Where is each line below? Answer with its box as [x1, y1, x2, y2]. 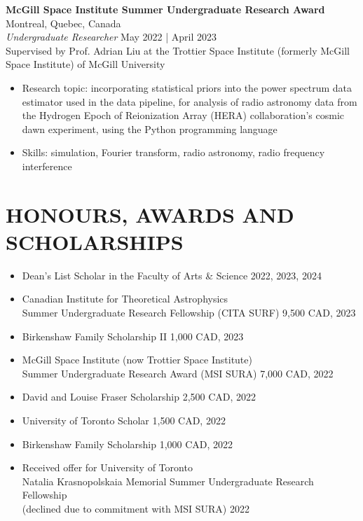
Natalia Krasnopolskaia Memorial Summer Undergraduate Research [22, 473, 314, 488]
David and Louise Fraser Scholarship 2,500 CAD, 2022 [22, 389, 256, 404]
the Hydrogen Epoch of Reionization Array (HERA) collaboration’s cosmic [22, 108, 345, 123]
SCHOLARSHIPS [6, 227, 184, 256]
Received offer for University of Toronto [22, 460, 193, 475]
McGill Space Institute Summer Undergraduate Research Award [6, 2, 325, 16]
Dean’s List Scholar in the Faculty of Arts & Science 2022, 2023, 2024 [22, 268, 322, 282]
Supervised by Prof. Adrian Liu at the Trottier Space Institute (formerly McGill [6, 43, 350, 57]
